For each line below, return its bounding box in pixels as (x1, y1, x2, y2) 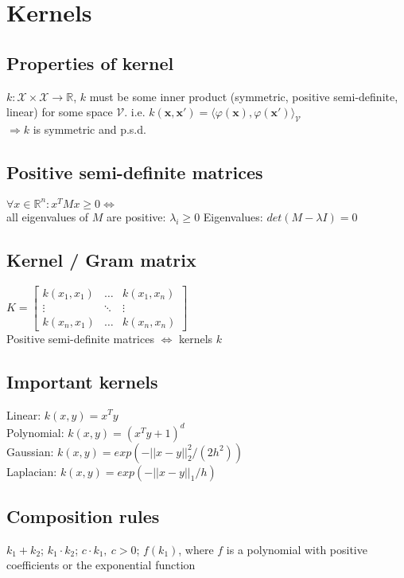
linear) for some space (6, 103, 113, 120)
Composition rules (6, 504, 160, 529)
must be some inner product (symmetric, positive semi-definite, (89, 88, 398, 104)
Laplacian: (6, 463, 57, 479)
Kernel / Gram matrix (6, 247, 196, 271)
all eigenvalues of (6, 208, 89, 225)
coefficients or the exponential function (6, 557, 196, 573)
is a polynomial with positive (226, 541, 367, 557)
